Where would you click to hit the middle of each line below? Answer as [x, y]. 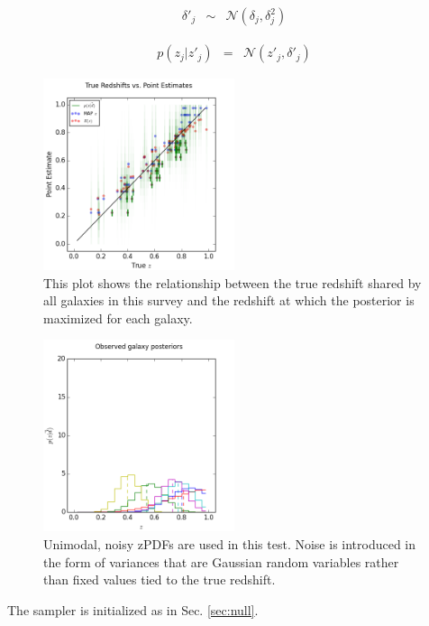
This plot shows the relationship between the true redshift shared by [233, 282]
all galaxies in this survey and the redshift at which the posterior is [229, 300]
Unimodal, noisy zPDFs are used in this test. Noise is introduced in [230, 544]
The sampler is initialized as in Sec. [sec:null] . [133, 609]
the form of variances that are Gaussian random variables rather [221, 561]
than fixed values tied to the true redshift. [160, 579]
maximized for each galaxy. [118, 318]
